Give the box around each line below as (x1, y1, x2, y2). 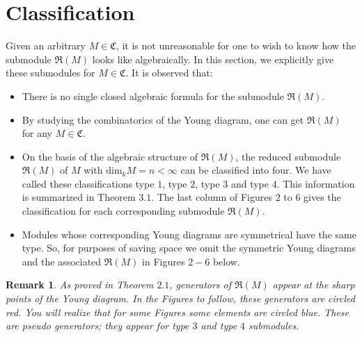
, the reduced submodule (235, 149, 341, 163)
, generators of (169, 277, 232, 292)
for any (22, 126, 53, 140)
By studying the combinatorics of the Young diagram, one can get (22, 112, 304, 126)
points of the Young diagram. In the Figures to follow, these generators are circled (6, 291, 355, 306)
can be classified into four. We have (180, 163, 331, 177)
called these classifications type (22, 176, 155, 190)
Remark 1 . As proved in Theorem (6, 277, 154, 292)
